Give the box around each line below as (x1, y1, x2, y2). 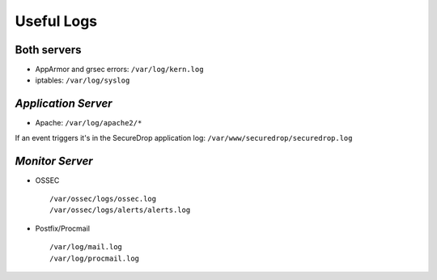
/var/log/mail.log (49, 243, 123, 252)
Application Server (15, 97, 112, 111)
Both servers (15, 43, 82, 57)
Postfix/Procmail (35, 223, 91, 233)
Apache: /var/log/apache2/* (35, 118, 142, 128)
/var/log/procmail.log (49, 253, 140, 263)
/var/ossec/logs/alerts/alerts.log (49, 206, 191, 214)
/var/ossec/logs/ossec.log (49, 194, 157, 204)
